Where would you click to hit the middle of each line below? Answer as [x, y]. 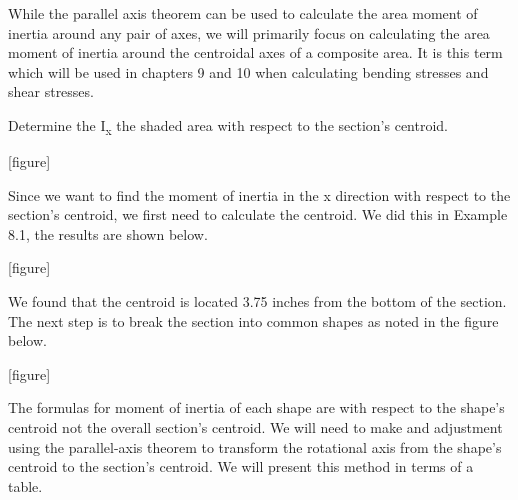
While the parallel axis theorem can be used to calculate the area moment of [243, 13]
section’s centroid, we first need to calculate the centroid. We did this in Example [258, 214]
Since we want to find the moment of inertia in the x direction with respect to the [259, 194]
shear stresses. [51, 91]
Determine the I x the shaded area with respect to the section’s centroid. [228, 126]
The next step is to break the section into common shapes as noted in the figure [253, 320]
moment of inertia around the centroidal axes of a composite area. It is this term [255, 52]
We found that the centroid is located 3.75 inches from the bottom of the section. [257, 301]
